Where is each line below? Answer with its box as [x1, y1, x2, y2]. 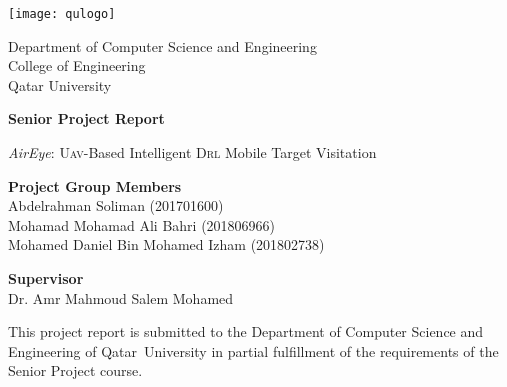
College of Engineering [8, 55, 146, 76]
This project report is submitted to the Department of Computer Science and [8, 321, 484, 342]
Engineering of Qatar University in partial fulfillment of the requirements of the [8, 340, 499, 361]
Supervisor [8, 268, 84, 288]
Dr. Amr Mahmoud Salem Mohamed [8, 287, 234, 308]
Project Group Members [8, 175, 182, 196]
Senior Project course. [8, 360, 143, 381]
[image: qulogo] [8, 7, 116, 21]
